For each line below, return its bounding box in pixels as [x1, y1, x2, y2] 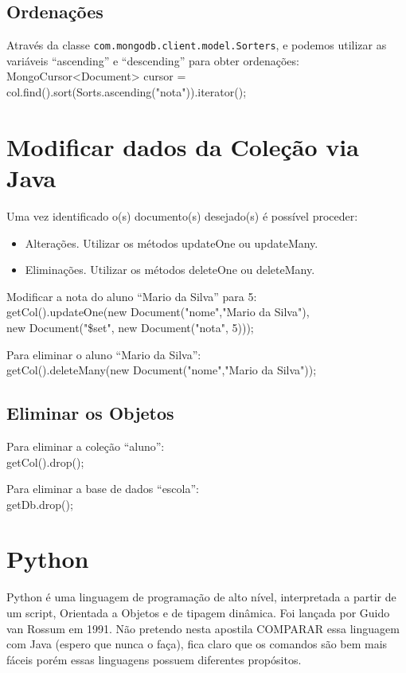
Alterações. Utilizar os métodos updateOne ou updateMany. [25, 234, 318, 251]
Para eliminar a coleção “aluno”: [6, 437, 165, 454]
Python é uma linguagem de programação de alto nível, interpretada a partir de [6, 589, 396, 605]
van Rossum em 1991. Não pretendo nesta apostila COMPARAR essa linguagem [6, 620, 400, 636]
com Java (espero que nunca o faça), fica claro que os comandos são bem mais [6, 636, 388, 652]
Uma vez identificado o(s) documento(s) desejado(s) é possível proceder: [6, 207, 358, 224]
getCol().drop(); [6, 453, 84, 470]
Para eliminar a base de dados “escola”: [6, 480, 199, 497]
